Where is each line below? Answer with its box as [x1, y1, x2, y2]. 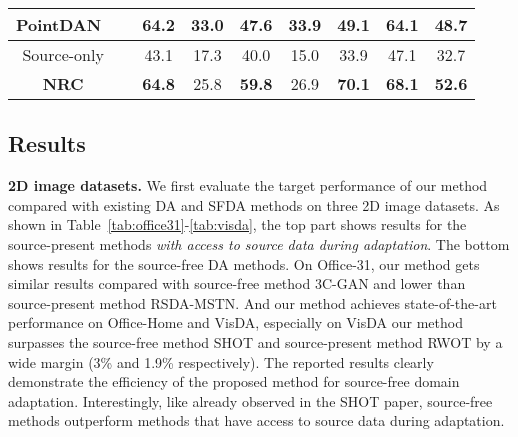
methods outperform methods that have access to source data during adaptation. [8, 410, 505, 431]
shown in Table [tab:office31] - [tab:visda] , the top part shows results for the [8, 214, 467, 235]
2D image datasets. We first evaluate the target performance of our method [8, 175, 488, 196]
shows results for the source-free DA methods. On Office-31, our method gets [8, 253, 480, 274]
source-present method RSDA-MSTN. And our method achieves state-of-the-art [8, 292, 497, 313]
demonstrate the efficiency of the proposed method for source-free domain [8, 371, 460, 392]
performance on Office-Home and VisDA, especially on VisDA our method [8, 312, 463, 333]
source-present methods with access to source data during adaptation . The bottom [8, 233, 510, 254]
